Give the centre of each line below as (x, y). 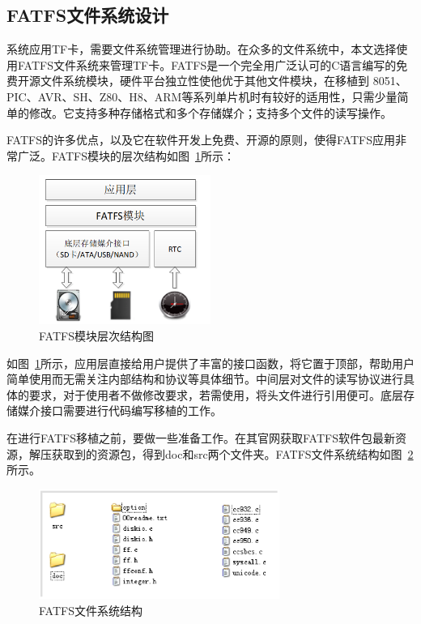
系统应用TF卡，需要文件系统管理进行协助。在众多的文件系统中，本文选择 (202, 49)
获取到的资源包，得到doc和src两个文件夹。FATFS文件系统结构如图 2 (232, 453)
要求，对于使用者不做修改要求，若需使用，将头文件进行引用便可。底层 (216, 394)
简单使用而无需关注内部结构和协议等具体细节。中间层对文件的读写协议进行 (205, 379)
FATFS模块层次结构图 (96, 336)
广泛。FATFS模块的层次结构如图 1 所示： (126, 155)
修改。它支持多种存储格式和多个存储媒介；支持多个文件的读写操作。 (210, 112)
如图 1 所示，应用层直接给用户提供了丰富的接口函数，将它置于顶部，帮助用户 (210, 363)
